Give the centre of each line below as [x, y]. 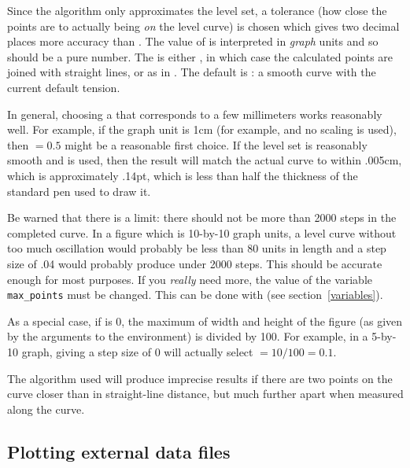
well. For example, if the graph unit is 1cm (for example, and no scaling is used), [202, 129]
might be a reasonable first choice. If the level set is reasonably [216, 144]
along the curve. [46, 409]
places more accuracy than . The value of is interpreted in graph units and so [193, 41]
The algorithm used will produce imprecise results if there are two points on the [200, 378]
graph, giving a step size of [86, 351]
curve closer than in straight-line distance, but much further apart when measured [205, 394]
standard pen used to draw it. [79, 191]
